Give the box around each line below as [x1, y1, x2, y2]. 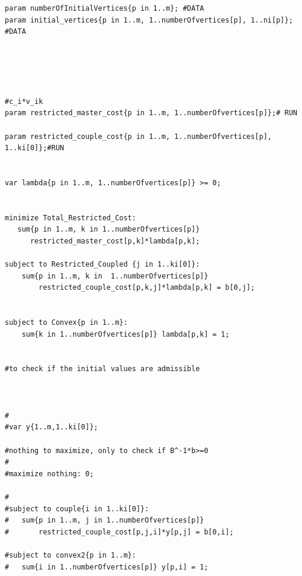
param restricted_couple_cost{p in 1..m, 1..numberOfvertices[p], [5, 132, 272, 141]
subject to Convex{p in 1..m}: [5, 318, 128, 327]
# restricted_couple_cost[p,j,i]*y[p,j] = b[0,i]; [5, 527, 234, 536]
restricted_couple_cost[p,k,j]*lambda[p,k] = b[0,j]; [38, 283, 255, 292]
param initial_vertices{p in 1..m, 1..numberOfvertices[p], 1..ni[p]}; [5, 15, 293, 24]
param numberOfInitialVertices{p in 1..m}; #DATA [5, 4, 204, 12]
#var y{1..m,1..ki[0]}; [5, 423, 98, 432]
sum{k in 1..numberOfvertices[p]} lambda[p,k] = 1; [21, 330, 230, 338]
